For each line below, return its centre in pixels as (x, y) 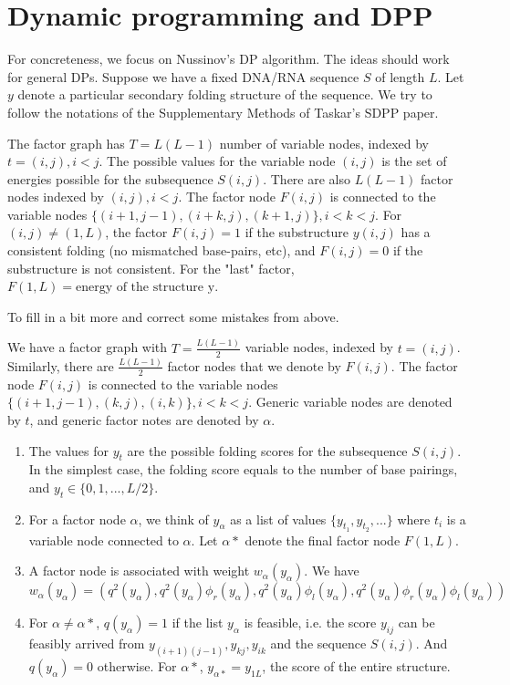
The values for (69, 450)
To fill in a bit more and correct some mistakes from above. (173, 316)
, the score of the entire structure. (356, 666)
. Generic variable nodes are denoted (350, 402)
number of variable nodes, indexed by (324, 143)
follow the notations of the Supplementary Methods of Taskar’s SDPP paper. (223, 112)
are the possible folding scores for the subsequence (267, 450)
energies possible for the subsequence (110, 178)
